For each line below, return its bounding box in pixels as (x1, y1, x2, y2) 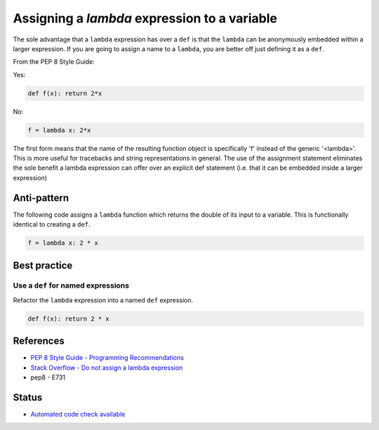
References (13, 335, 65, 347)
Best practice (13, 260, 73, 271)
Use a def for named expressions (13, 281, 130, 290)
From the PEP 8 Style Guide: (13, 58, 95, 66)
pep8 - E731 (30, 373, 66, 382)
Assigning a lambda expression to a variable (13, 11, 277, 26)
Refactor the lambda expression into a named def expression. (13, 295, 194, 304)
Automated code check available (30, 410, 126, 419)
